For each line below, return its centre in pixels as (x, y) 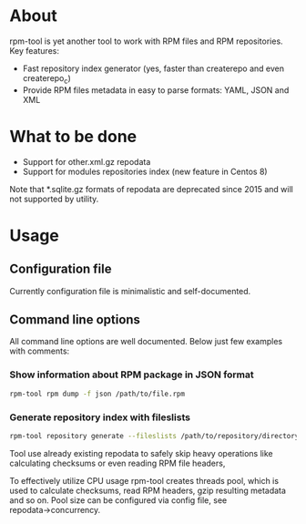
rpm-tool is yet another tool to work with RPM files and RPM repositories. (147, 41)
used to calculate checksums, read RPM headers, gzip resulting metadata (148, 490)
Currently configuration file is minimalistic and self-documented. (130, 291)
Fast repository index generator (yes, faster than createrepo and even (153, 68)
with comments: (40, 351)
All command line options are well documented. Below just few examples (146, 342)
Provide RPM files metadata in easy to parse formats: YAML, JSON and (156, 90)
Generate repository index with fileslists (100, 417)
